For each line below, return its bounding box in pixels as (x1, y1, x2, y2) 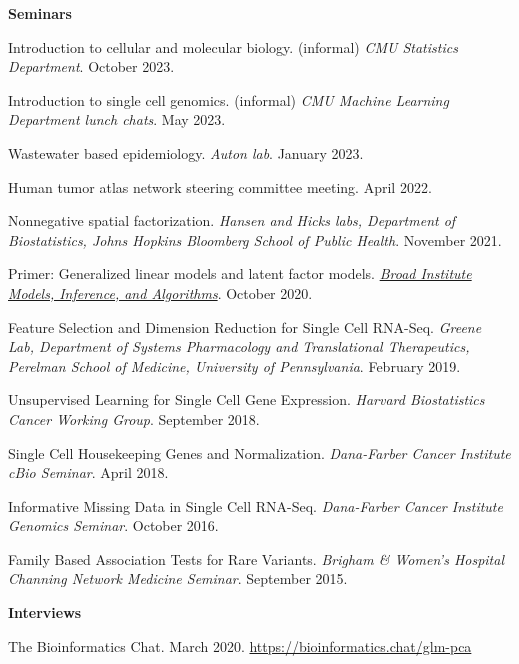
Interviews (8, 602, 82, 623)
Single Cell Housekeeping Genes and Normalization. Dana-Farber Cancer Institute (8, 442, 511, 463)
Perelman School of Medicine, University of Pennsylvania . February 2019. (8, 355, 461, 376)
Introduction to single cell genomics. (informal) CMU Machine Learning (8, 89, 449, 110)
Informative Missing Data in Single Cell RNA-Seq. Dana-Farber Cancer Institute (8, 495, 503, 516)
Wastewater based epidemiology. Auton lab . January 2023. (8, 142, 364, 163)
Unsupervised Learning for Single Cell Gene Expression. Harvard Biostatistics (8, 389, 485, 410)
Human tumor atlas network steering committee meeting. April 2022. (8, 176, 432, 197)
